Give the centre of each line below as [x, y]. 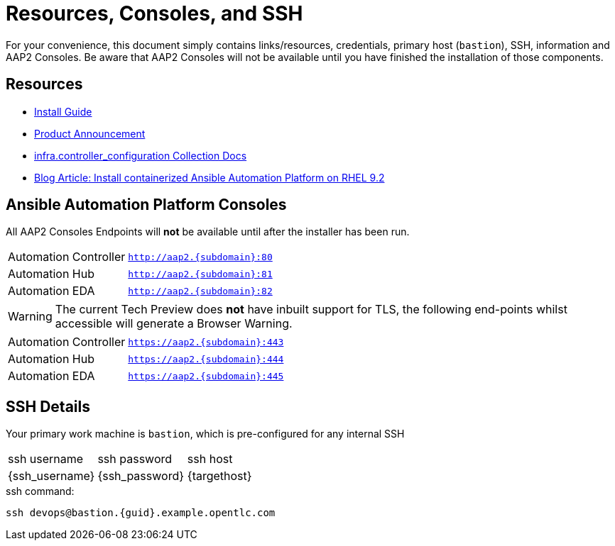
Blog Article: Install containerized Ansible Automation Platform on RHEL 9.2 [209, 177]
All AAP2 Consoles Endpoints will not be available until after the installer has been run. [208, 232]
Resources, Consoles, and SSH [154, 13]
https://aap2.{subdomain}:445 [206, 376]
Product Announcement [90, 133]
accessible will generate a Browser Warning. [174, 324]
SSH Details [48, 406]
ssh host [210, 459]
